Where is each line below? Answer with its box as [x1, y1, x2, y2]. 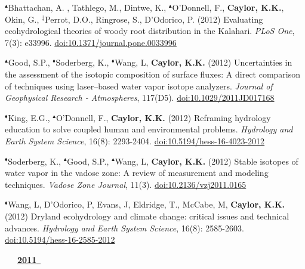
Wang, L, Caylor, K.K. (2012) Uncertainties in [115, 56, 292, 69]
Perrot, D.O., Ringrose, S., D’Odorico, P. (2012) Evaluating [45, 13, 263, 25]
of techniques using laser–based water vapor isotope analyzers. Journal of [5, 79, 273, 92]
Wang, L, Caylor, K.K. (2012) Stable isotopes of [115, 154, 298, 167]
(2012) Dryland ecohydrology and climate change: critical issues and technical [5, 209, 289, 222]
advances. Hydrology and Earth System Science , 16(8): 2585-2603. [5, 221, 244, 234]
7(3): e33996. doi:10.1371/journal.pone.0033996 [5, 36, 177, 48]
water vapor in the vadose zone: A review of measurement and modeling [5, 166, 269, 179]
